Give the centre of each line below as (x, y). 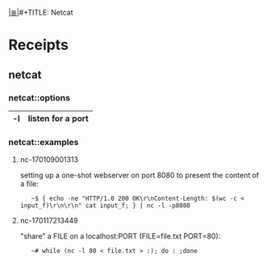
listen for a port (58, 119)
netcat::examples (44, 142)
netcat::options (40, 98)
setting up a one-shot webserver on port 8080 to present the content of (140, 175)
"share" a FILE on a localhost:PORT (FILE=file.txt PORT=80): (120, 236)
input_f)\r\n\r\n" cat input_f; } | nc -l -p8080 (105, 206)
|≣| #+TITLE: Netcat (41, 12)
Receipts (38, 45)
